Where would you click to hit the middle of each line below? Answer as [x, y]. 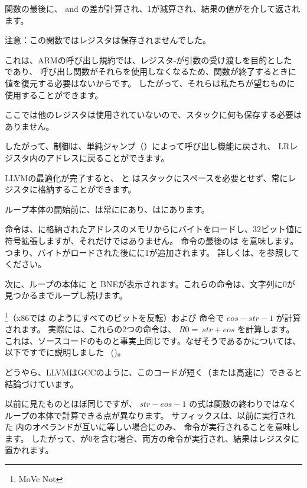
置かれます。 [29, 450]
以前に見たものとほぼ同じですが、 [71, 404]
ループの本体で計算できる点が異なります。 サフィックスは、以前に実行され [150, 415]
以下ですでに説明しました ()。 [65, 352]
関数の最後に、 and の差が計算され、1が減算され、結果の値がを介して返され [153, 8]
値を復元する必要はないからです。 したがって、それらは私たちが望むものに [150, 83]
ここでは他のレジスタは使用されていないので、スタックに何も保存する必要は [153, 115]
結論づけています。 [42, 383]
